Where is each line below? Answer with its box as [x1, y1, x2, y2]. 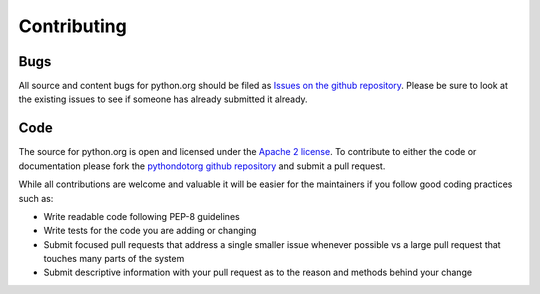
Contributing [18, 15, 127, 37]
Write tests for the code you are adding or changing [43, 225, 257, 237]
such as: [18, 192, 54, 204]
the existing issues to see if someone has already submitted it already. [18, 93, 309, 105]
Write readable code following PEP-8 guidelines [43, 210, 240, 222]
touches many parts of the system [43, 253, 185, 265]
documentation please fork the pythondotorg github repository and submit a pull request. [18, 160, 386, 172]
